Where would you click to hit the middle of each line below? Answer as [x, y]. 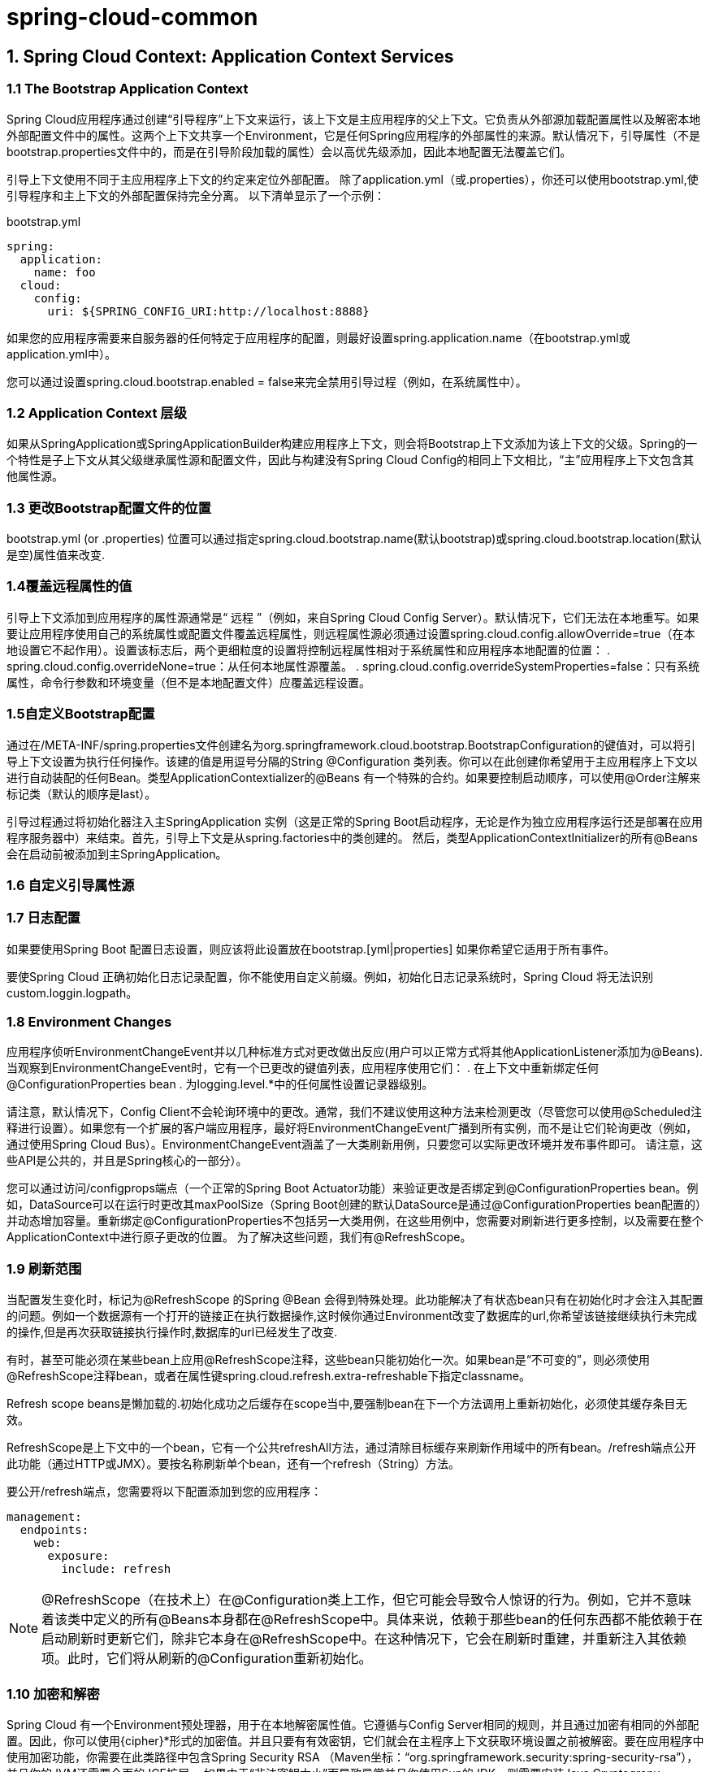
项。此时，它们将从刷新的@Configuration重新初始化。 [207, 1659]
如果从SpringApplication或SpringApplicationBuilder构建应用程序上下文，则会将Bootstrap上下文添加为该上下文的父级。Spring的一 [352, 444]
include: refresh [116, 1569]
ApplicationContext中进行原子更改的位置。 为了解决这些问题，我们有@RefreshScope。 [239, 1237]
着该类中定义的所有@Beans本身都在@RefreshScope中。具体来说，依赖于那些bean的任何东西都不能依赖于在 [372, 1620]
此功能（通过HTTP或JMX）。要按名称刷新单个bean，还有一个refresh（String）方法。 [234, 1464]
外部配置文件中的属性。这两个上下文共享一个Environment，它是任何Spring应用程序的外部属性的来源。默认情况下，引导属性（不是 [353, 135]
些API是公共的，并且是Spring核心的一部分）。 [127, 1161]
